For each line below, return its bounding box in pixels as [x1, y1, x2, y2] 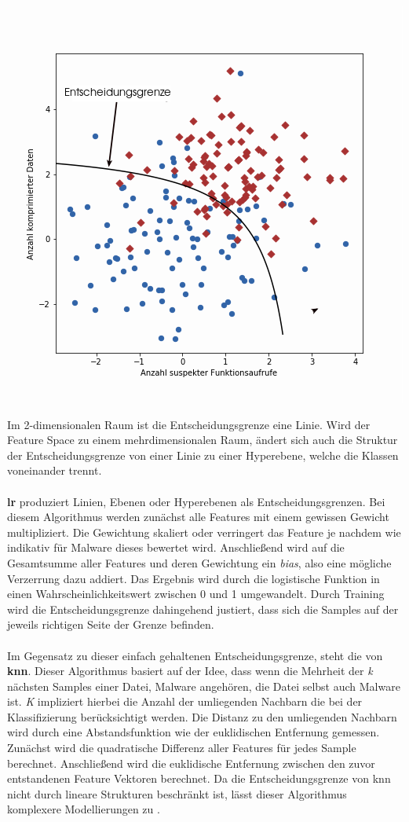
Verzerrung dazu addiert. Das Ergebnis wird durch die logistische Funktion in [7, 570, 380, 586]
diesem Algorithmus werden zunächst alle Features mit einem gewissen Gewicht [7, 508, 389, 525]
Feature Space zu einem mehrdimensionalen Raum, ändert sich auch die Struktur [7, 431, 398, 448]
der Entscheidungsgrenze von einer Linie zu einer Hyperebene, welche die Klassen [7, 446, 399, 463]
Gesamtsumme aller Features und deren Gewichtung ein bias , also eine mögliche [7, 554, 392, 571]
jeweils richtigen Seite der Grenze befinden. [7, 616, 214, 633]
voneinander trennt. [7, 462, 102, 479]
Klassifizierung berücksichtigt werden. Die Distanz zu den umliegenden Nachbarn [7, 708, 397, 725]
